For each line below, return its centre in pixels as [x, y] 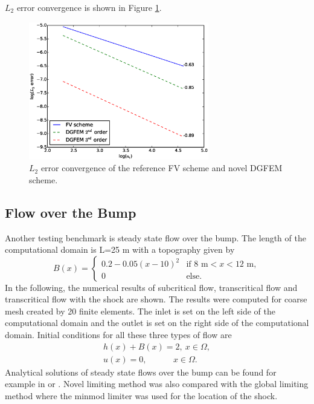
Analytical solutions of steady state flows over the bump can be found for [141, 372]
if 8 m [197, 265]
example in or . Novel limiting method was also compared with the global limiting [157, 384]
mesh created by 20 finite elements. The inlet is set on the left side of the [140, 311]
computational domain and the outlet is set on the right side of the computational [157, 323]
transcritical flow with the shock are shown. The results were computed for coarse [156, 299]
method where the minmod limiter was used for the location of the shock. [141, 395]
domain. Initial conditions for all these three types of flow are [118, 335]
